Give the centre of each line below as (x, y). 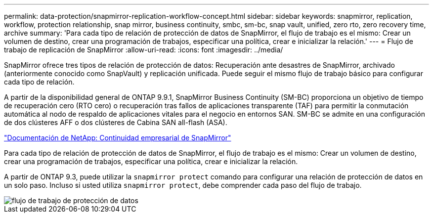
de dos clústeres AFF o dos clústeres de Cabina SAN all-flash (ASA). (116, 122)
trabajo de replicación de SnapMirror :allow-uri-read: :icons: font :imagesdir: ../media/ (144, 50)
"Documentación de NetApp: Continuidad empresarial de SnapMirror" (118, 138)
